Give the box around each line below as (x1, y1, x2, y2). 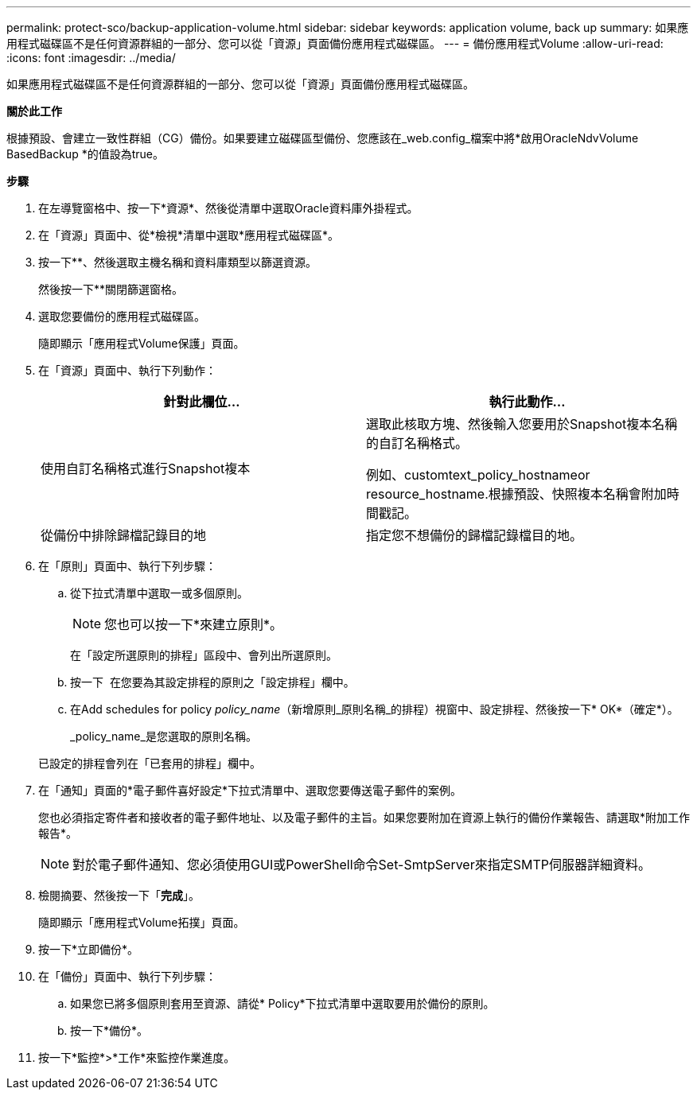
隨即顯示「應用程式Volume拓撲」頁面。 (38, 915, 245, 929)
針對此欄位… (163, 394, 240, 410)
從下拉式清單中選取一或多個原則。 (70, 586, 248, 600)
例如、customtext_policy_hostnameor (366, 467, 590, 483)
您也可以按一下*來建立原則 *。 (104, 616, 283, 632)
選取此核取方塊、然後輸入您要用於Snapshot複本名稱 (366, 416, 678, 432)
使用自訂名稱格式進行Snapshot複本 (41, 461, 251, 476)
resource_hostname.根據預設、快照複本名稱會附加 (366, 486, 667, 502)
